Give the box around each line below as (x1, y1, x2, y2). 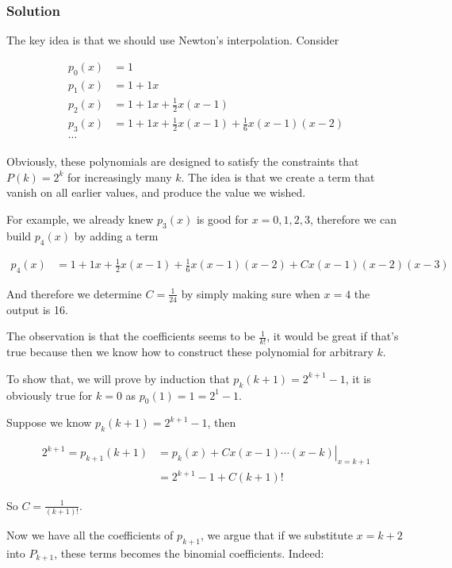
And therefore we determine (6, 285, 142, 301)
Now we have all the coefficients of (6, 526, 174, 543)
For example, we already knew (6, 210, 154, 227)
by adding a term (74, 227, 159, 244)
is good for (196, 210, 248, 227)
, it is (345, 370, 371, 386)
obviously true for (6, 386, 93, 403)
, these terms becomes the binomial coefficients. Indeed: (54, 544, 324, 561)
